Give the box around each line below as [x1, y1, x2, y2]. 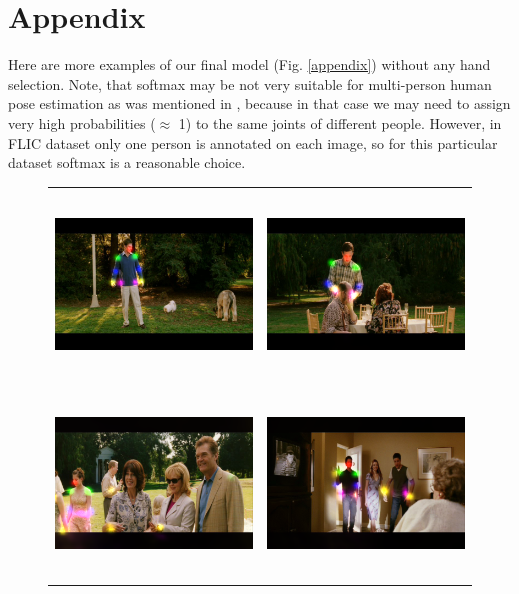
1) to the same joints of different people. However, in [178, 112, 502, 133]
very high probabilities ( [8, 112, 156, 133]
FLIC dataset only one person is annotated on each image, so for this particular [8, 132, 498, 153]
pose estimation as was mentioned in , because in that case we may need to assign [8, 93, 511, 114]
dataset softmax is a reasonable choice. [8, 152, 246, 173]
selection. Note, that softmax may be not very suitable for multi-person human [8, 73, 492, 94]
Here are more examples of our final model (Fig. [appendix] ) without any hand [8, 54, 491, 75]
